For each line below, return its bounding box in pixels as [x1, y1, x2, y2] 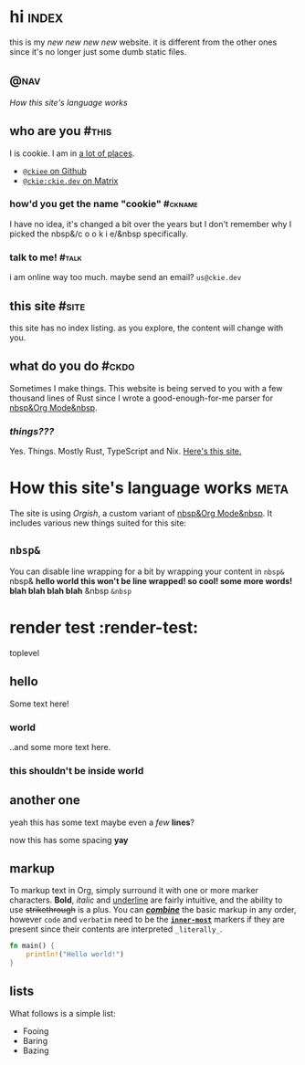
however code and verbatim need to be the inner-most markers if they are [9, 914, 285, 925]
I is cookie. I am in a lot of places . [9, 148, 135, 159]
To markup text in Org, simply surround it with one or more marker [9, 885, 258, 896]
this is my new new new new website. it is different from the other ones [9, 37, 278, 47]
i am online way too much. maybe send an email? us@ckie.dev [9, 272, 242, 283]
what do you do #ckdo [9, 359, 135, 374]
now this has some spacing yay [9, 834, 129, 845]
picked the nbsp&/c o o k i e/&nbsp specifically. [9, 228, 189, 239]
